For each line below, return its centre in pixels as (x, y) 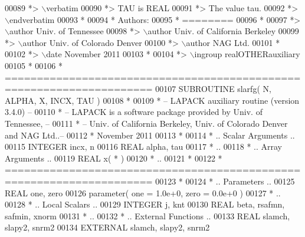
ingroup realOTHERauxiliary (247, 54)
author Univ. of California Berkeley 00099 (223, 31)
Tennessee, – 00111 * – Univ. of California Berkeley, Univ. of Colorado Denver (146, 123)
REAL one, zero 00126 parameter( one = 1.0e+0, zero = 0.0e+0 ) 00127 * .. (143, 192)
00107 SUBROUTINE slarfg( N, (213, 89)
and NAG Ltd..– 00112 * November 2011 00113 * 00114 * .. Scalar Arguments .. (150, 135)
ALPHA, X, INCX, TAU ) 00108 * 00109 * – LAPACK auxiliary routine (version (152, 100)
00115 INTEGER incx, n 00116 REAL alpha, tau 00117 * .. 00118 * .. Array (144, 147)
